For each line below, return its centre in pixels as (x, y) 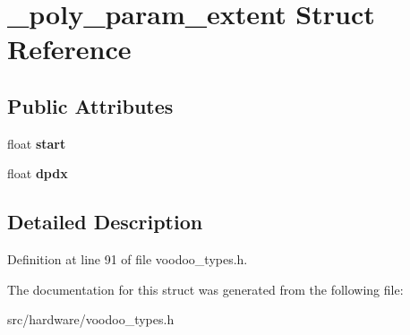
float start (37, 143)
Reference (69, 49)
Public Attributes (90, 105)
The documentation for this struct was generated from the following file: (205, 289)
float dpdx (38, 173)
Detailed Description (105, 222)
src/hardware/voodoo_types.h (91, 319)
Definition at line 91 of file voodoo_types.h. (128, 259)
